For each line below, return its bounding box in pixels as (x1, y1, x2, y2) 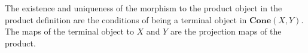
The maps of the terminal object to (5, 25, 134, 38)
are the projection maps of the (170, 25, 282, 38)
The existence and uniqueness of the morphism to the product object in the (5, 2, 282, 14)
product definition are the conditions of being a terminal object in (5, 13, 247, 26)
